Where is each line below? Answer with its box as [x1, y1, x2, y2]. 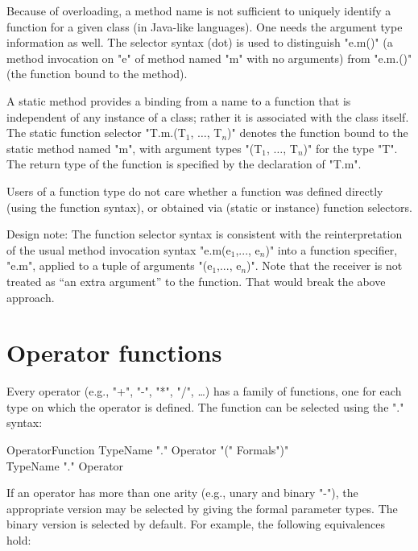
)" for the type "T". [303, 139, 398, 156]
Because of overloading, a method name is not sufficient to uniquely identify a [6, 2, 391, 19]
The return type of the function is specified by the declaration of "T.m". [6, 155, 362, 172]
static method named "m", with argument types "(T [6, 139, 263, 156]
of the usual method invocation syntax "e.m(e [6, 241, 231, 258]
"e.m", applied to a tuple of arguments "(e [6, 257, 213, 274]
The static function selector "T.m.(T [6, 124, 186, 141]
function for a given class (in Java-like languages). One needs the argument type [6, 18, 403, 35]
